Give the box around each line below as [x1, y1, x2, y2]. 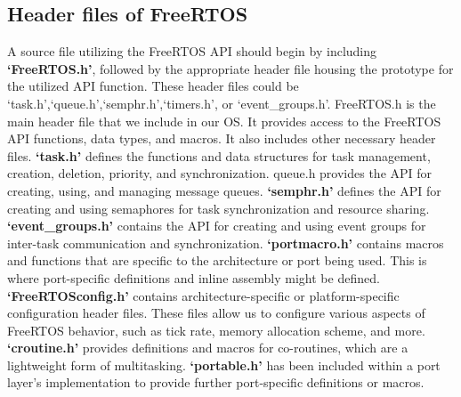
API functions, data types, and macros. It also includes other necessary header [7, 129, 436, 148]
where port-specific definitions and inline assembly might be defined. [7, 268, 380, 287]
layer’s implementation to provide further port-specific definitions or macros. [7, 373, 425, 392]
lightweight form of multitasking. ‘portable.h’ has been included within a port [7, 355, 441, 374]
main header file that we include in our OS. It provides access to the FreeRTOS [7, 111, 441, 130]
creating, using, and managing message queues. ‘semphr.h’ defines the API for [7, 181, 441, 199]
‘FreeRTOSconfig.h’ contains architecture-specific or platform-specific [7, 286, 400, 304]
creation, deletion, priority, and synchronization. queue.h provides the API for [7, 164, 433, 182]
